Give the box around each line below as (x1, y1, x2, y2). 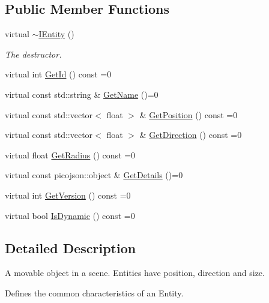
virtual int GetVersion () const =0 (5, 188, 131, 201)
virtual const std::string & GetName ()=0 (5, 88, 159, 100)
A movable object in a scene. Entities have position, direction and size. (5, 266, 265, 279)
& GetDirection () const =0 (139, 128, 242, 141)
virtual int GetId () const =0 (5, 68, 112, 80)
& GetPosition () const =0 (139, 108, 238, 121)
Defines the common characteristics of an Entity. (5, 286, 184, 299)
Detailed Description (5, 238, 136, 257)
